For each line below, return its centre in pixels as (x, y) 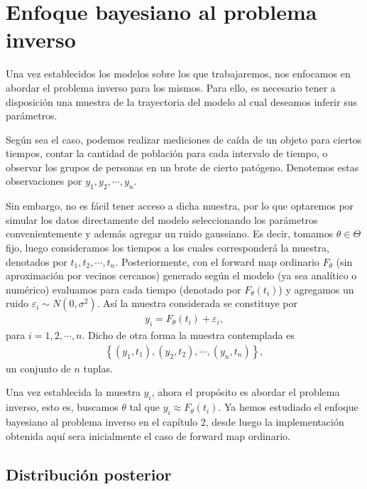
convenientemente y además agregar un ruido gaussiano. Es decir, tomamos (170, 233)
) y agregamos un (316, 289)
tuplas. (98, 368)
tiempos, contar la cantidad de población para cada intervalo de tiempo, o (167, 153)
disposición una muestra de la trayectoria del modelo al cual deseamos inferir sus (181, 101)
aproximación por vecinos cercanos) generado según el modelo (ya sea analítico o (181, 275)
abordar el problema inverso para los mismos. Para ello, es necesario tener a (171, 87)
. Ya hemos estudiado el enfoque (288, 407)
